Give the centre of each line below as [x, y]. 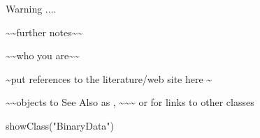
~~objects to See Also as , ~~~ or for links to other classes [130, 102]
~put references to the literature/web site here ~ [109, 78]
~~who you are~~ [43, 55]
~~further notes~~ [44, 32]
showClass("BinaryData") [60, 125]
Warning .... [31, 8]
